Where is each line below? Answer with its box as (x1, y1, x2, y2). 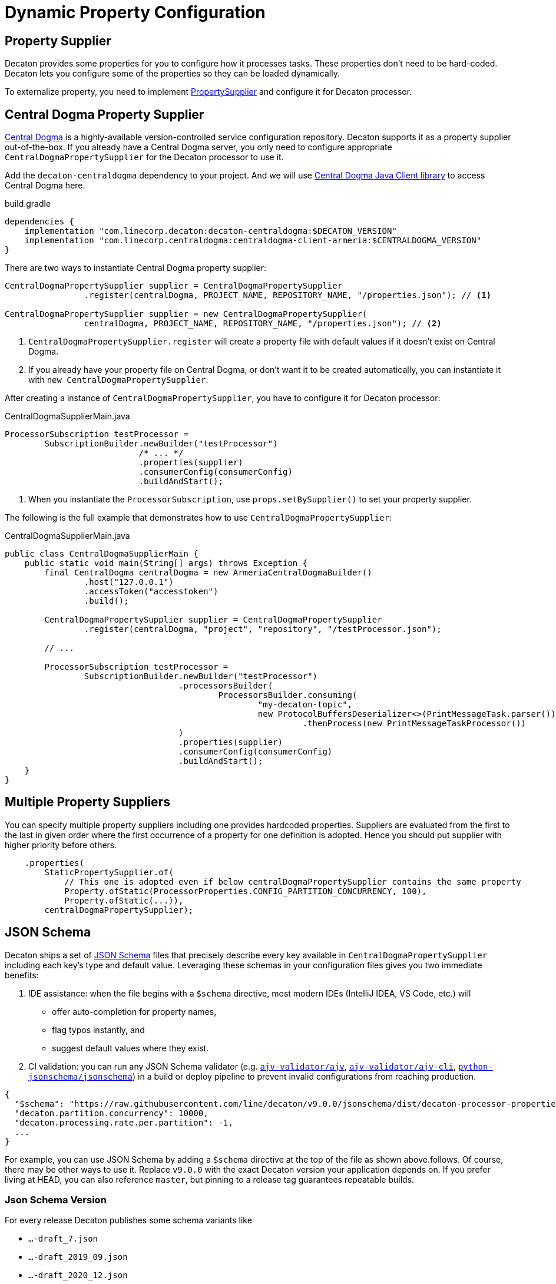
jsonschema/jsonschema (28, 1071, 133, 1081)
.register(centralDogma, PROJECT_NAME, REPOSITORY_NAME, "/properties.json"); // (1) (84, 290, 492, 300)
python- (458, 1061, 493, 1071)
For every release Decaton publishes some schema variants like (5, 1215, 252, 1226)
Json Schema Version (5, 1194, 107, 1206)
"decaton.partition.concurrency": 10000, (14, 1108, 208, 1118)
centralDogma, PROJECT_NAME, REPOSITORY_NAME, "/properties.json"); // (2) (84, 319, 442, 329)
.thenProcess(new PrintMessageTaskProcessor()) (302, 719, 527, 729)
